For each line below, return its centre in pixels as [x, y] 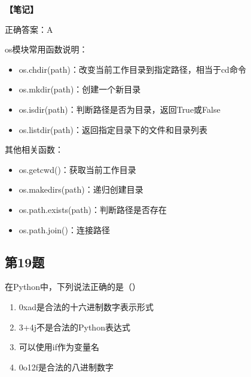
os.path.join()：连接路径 [64, 229]
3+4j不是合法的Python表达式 [74, 327]
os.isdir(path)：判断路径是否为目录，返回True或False [120, 109]
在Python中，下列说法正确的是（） [73, 287]
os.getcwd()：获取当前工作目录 [77, 169]
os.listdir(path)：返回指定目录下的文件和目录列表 [113, 129]
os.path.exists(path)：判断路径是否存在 [93, 209]
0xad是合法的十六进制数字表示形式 [86, 306]
